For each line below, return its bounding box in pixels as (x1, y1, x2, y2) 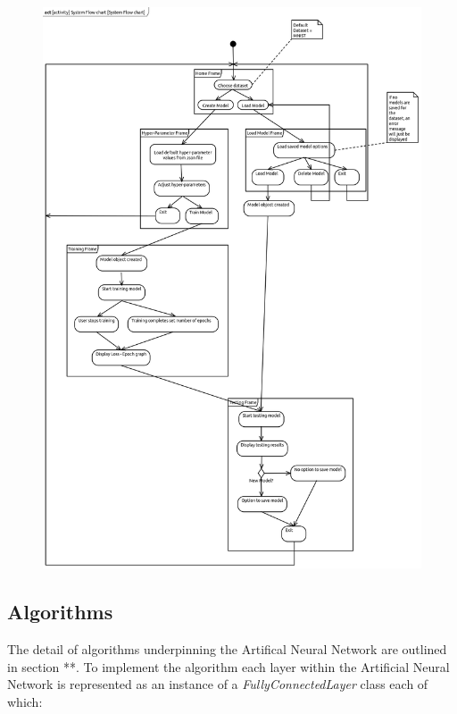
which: (7, 692, 43, 710)
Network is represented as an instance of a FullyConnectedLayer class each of (7, 675, 428, 693)
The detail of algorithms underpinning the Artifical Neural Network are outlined (7, 640, 447, 659)
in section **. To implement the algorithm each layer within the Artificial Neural (7, 657, 450, 676)
